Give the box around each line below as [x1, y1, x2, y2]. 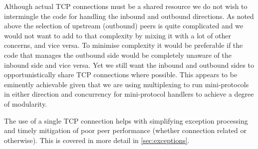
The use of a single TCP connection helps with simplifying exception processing [4, 115, 248, 126]
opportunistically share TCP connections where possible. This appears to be [4, 69, 238, 80]
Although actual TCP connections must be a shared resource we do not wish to [4, 1, 248, 11]
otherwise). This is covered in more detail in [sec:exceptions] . [4, 135, 190, 145]
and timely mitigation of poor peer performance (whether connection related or [4, 125, 247, 136]
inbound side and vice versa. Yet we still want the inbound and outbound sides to [4, 59, 254, 70]
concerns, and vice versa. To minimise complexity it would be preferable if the [4, 40, 243, 50]
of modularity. [4, 98, 47, 109]
